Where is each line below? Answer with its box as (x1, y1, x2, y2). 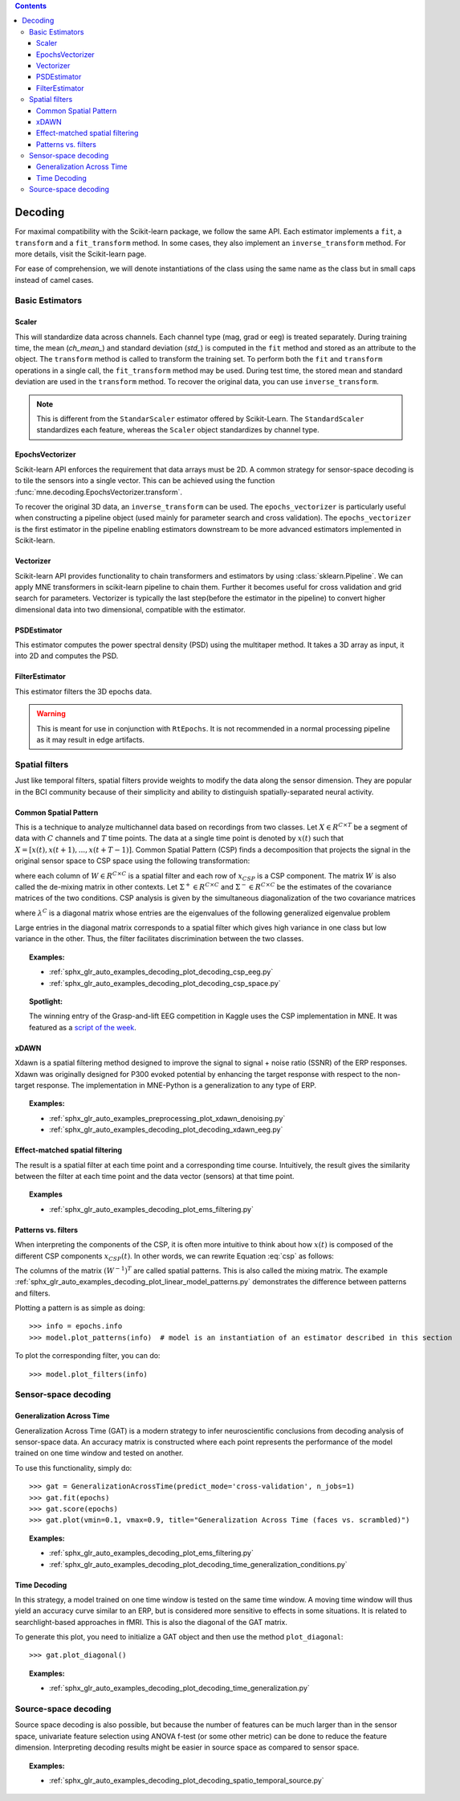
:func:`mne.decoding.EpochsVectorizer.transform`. (14, 487, 183, 497)
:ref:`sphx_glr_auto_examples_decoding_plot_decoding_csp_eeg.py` (49, 967, 274, 976)
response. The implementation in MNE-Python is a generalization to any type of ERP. (36, 1081, 317, 1090)
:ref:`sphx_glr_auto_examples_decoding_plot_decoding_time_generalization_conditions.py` (49, 1559, 348, 1569)
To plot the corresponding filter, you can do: (14, 1351, 161, 1361)
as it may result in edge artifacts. (36, 735, 145, 745)
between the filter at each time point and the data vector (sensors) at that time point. (14, 1171, 295, 1181)
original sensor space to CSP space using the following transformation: (14, 856, 250, 866)
